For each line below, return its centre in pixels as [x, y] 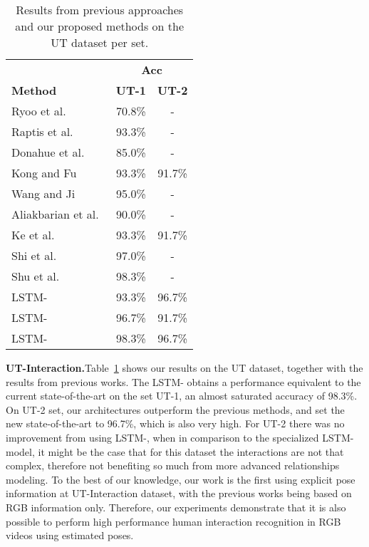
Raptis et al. [42, 131]
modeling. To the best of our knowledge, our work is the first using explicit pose [181, 479]
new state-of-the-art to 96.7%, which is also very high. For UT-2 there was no [175, 423]
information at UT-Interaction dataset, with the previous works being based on [179, 493]
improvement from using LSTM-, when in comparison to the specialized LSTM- [180, 437]
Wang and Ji [43, 193]
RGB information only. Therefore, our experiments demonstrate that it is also [176, 507]
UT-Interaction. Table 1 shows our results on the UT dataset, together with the [184, 368]
